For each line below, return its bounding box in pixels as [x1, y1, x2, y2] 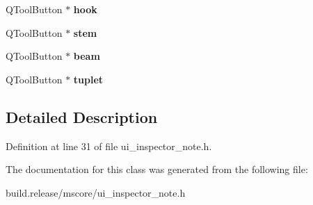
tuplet [73, 72, 104, 86]
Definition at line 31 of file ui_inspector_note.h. [6, 138, 212, 153]
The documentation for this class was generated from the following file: [6, 162, 308, 177]
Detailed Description [6, 106, 158, 127]
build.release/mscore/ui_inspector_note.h [6, 185, 186, 199]
